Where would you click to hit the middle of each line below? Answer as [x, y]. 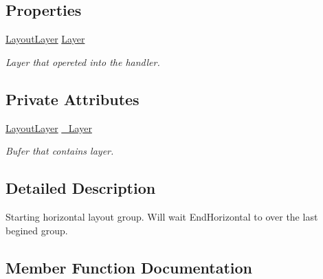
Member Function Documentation [129, 267]
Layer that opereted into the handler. [83, 62]
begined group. [37, 230]
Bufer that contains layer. [60, 151]
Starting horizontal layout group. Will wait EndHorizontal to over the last [162, 216]
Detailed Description [81, 188]
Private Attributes [73, 99]
